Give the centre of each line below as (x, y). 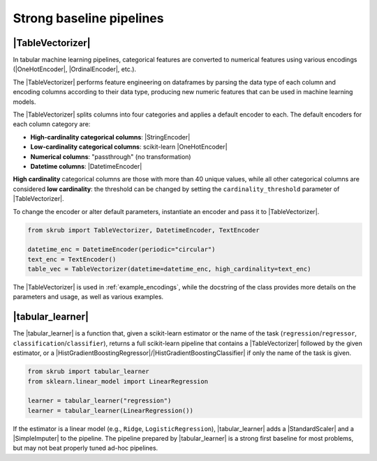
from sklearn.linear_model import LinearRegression (118, 381)
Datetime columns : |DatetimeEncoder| (86, 166)
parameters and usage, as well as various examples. (88, 297)
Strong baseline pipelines (88, 18)
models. (24, 102)
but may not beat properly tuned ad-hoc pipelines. (86, 448)
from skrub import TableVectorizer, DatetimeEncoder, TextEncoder (143, 230)
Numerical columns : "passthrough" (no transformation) (111, 156)
